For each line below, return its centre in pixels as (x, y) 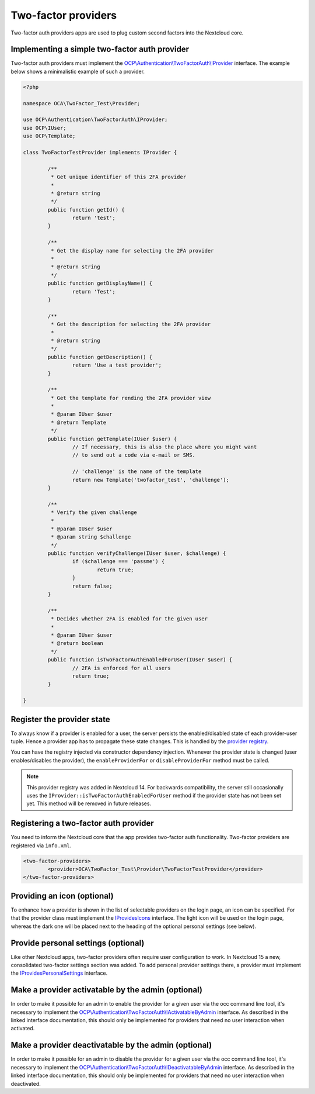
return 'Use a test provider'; (117, 365)
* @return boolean (77, 643)
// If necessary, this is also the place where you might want (164, 447)
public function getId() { (86, 210)
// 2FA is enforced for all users (122, 668)
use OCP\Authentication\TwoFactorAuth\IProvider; (95, 120)
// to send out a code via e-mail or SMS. (134, 455)
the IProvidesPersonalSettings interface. (59, 973)
